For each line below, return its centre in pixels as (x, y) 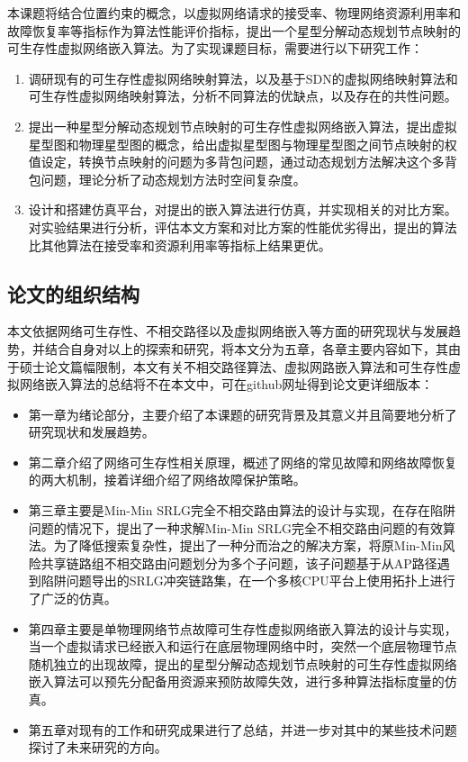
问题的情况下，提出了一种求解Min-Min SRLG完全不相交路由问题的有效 (235, 527)
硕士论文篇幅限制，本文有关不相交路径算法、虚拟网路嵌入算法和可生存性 (234, 366)
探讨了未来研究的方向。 (98, 747)
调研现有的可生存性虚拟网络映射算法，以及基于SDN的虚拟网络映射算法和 (243, 78)
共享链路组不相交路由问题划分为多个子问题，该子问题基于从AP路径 (239, 562)
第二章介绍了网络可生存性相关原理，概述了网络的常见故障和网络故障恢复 (243, 462)
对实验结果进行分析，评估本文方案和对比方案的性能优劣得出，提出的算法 (243, 227)
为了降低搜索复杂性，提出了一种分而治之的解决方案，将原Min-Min (248, 545)
